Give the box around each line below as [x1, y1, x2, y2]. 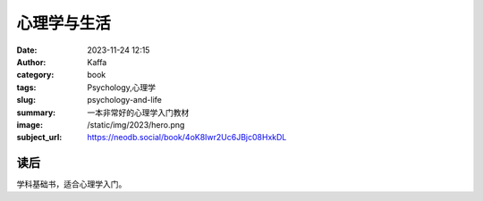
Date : [16, 45, 38, 55]
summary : [16, 107, 56, 118]
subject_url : [16, 132, 63, 143]
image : [16, 119, 44, 130]
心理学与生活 [16, 13, 112, 33]
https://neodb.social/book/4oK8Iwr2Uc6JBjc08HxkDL [87, 132, 287, 143]
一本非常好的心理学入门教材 [87, 107, 190, 118]
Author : [16, 56, 47, 67]
